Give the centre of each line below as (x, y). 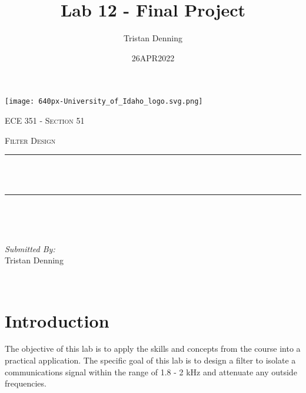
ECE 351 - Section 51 (45, 120)
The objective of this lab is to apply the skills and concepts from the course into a (153, 349)
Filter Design (30, 140)
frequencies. (26, 383)
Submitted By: (30, 248)
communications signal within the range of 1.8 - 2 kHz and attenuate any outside (151, 371)
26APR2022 (153, 57)
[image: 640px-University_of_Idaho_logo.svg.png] (104, 102)
